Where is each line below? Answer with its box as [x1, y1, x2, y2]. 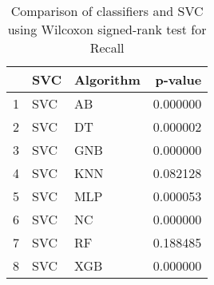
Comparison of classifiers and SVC [10, 2, 204, 20]
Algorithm [73, 70, 141, 89]
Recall [89, 38, 125, 57]
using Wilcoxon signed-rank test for [7, 20, 207, 38]
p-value [155, 70, 202, 89]
